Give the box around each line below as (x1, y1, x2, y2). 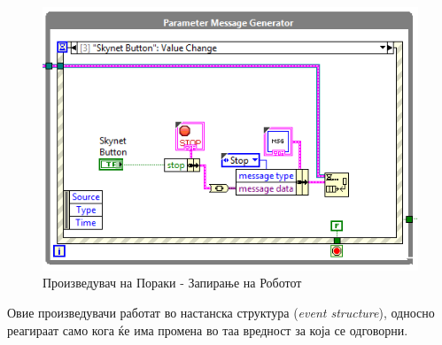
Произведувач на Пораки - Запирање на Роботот (43, 273, 302, 292)
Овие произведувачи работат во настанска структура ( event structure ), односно (7, 303, 435, 322)
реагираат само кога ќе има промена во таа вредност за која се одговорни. (7, 320, 408, 339)
